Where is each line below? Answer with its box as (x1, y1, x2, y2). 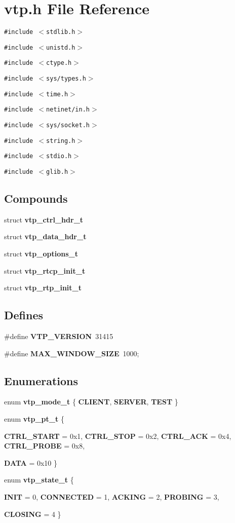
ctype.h (46, 59, 72, 67)
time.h (46, 90, 68, 98)
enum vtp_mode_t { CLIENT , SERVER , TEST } (4, 396, 178, 407)
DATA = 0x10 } (4, 457, 58, 468)
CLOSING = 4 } (4, 508, 61, 519)
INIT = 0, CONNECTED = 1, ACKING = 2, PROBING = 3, (4, 492, 219, 502)
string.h (46, 137, 75, 144)
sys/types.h (46, 75, 86, 83)
